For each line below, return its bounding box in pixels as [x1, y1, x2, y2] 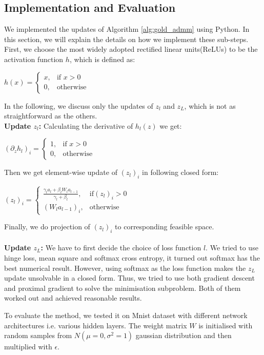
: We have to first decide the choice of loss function [40, 242, 201, 253]
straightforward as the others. [4, 110, 97, 121]
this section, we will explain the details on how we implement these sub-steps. [4, 33, 249, 44]
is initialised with [198, 320, 253, 330]
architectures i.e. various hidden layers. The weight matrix [4, 320, 187, 330]
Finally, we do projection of [4, 221, 90, 232]
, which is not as [184, 100, 236, 111]
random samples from [4, 330, 72, 341]
